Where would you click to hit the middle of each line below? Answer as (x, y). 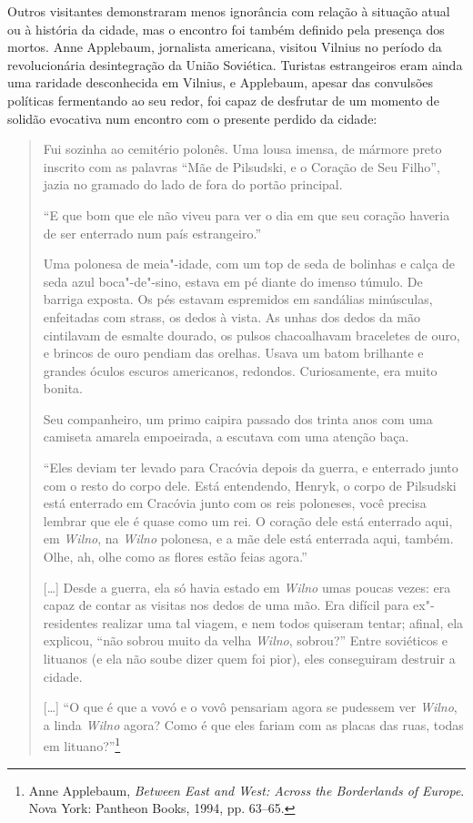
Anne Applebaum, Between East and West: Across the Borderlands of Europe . (247, 790)
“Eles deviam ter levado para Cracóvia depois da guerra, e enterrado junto (251, 467)
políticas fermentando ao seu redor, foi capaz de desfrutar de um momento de (223, 100)
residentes (70, 622)
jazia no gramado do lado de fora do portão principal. (193, 184)
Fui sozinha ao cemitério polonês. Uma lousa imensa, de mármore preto (242, 149)
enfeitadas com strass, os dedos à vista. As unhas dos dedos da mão (232, 316)
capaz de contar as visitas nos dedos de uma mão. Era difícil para (226, 605)
